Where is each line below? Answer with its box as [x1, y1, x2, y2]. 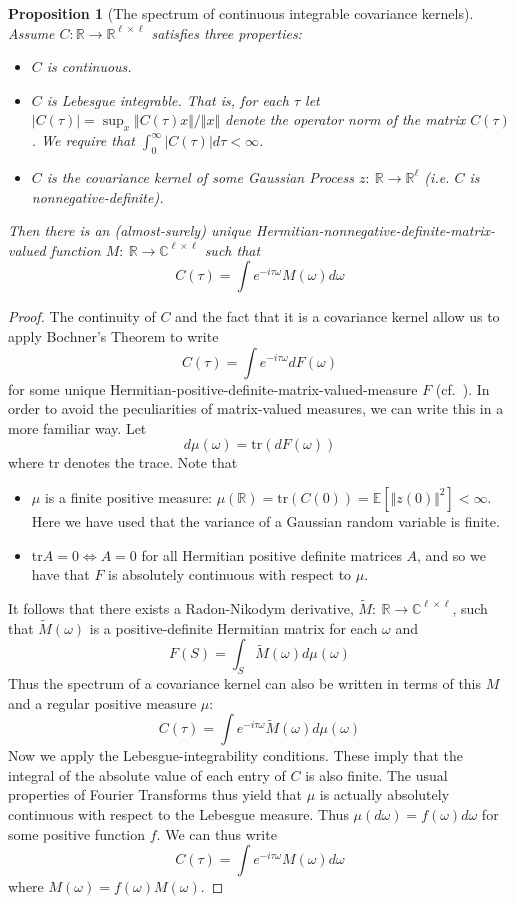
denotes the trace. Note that [64, 452, 238, 473]
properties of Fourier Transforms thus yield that [8, 784, 302, 805]
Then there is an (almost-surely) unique [8, 220, 251, 241]
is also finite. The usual [305, 764, 448, 785]
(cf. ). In [435, 378, 490, 399]
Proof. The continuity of [8, 306, 156, 327]
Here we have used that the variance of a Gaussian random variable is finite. [31, 510, 500, 531]
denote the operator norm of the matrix [225, 109, 466, 130]
